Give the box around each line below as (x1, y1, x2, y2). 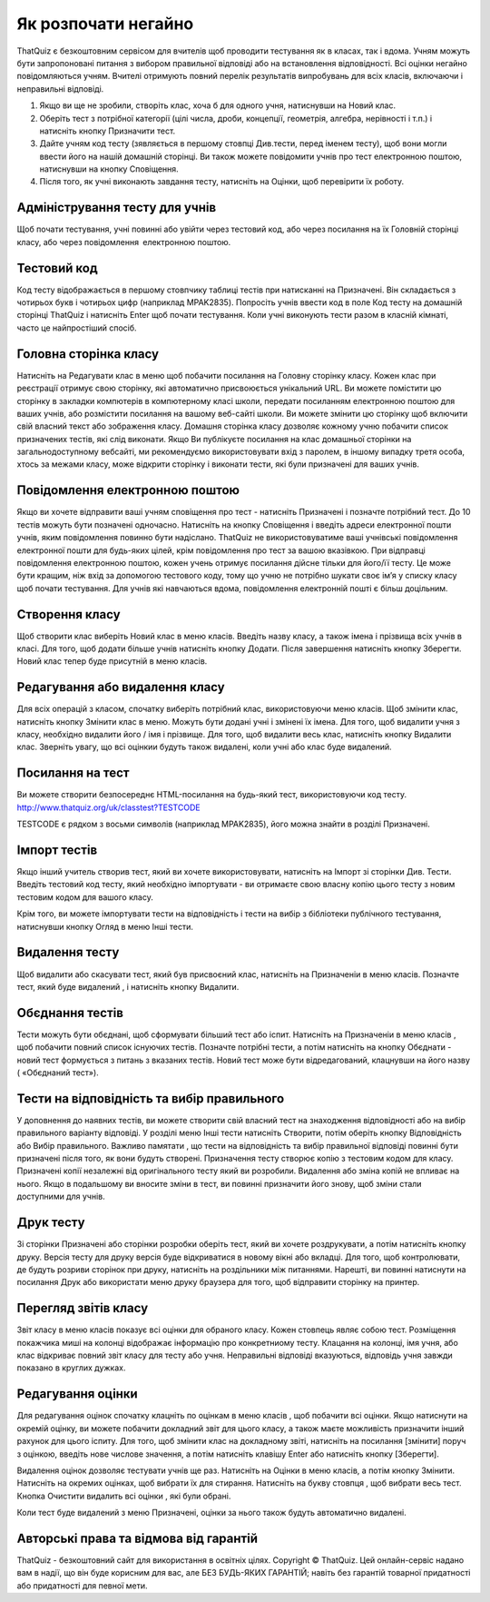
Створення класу (16, 607, 122, 622)
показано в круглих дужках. (16, 1362, 126, 1373)
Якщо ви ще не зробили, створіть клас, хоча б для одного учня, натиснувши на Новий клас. (39, 100, 397, 111)
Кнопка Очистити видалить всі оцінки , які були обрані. (16, 1490, 231, 1501)
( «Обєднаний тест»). (16, 1067, 99, 1078)
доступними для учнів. (16, 1191, 105, 1202)
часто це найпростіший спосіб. (16, 322, 137, 333)
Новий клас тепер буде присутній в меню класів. (16, 656, 208, 667)
